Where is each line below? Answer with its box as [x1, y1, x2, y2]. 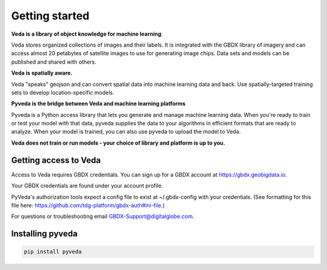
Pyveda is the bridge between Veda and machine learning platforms [11, 100, 186, 107]
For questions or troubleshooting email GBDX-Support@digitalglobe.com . [11, 212, 194, 220]
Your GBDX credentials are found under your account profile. [11, 182, 163, 189]
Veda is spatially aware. [11, 70, 73, 77]
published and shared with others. [11, 58, 97, 65]
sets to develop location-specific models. [11, 88, 114, 96]
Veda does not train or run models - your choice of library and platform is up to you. [11, 139, 225, 147]
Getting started [11, 9, 90, 22]
